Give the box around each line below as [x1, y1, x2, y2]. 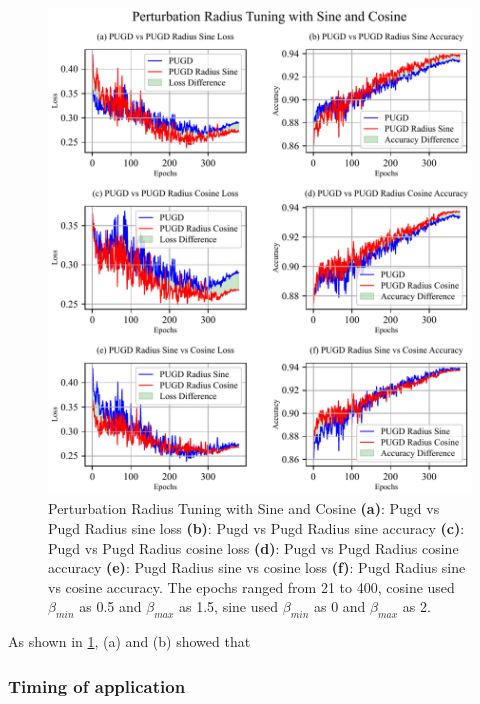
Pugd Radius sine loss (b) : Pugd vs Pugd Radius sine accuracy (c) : [48, 517, 465, 538]
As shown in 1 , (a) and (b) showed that [8, 631, 251, 652]
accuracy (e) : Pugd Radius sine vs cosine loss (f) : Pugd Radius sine [48, 557, 466, 578]
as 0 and [313, 596, 366, 617]
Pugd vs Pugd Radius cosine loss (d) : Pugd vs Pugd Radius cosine [48, 537, 459, 558]
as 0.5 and [79, 596, 142, 617]
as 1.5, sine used [179, 596, 279, 617]
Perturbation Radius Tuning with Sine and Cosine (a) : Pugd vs [48, 498, 440, 519]
